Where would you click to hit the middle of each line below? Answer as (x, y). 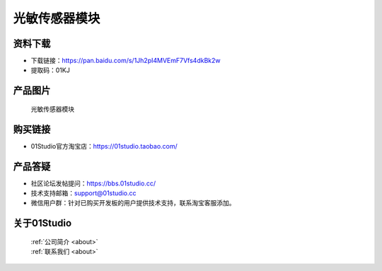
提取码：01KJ (50, 70)
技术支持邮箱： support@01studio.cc (83, 193)
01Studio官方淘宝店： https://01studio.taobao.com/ (104, 146)
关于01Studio (42, 223)
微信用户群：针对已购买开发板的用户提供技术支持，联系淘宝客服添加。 (133, 203)
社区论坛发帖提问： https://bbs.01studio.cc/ (93, 183)
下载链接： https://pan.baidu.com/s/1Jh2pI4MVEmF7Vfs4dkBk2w (126, 61)
